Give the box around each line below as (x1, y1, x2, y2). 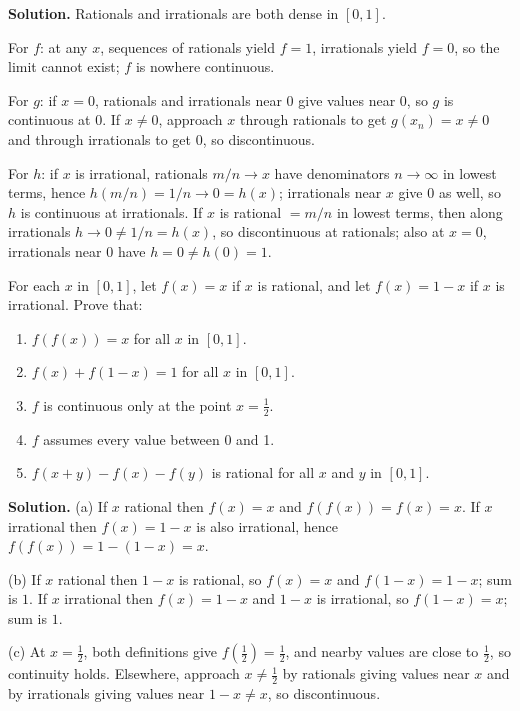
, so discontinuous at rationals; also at (212, 221, 445, 242)
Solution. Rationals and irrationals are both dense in (8, 3, 339, 23)
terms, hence (8, 182, 86, 203)
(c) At (8, 641, 46, 662)
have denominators (274, 162, 390, 183)
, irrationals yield (312, 36, 418, 57)
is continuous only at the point (43, 394, 232, 415)
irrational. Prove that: (8, 294, 143, 315)
